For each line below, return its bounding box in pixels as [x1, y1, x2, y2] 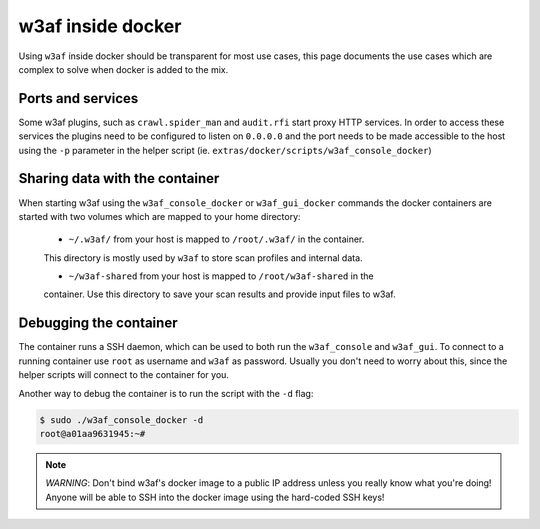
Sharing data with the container [18, 170, 220, 187]
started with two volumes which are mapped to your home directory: [18, 210, 301, 222]
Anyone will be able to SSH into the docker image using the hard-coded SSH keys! [45, 491, 385, 503]
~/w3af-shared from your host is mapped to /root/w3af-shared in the [68, 270, 374, 282]
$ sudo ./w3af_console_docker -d [39, 414, 204, 425]
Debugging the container [18, 315, 178, 332]
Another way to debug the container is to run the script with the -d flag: [18, 387, 314, 399]
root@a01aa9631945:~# [39, 428, 146, 439]
